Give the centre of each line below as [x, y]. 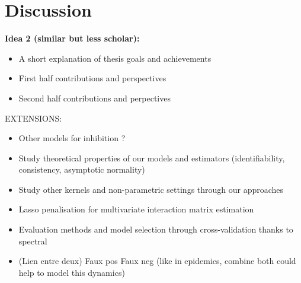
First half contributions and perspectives [92, 78]
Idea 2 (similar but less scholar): [72, 38]
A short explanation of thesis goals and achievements [115, 58]
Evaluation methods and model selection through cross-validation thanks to [156, 229]
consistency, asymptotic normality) [82, 169]
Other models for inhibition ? [72, 138]
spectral [33, 241]
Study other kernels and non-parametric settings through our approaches [151, 189]
